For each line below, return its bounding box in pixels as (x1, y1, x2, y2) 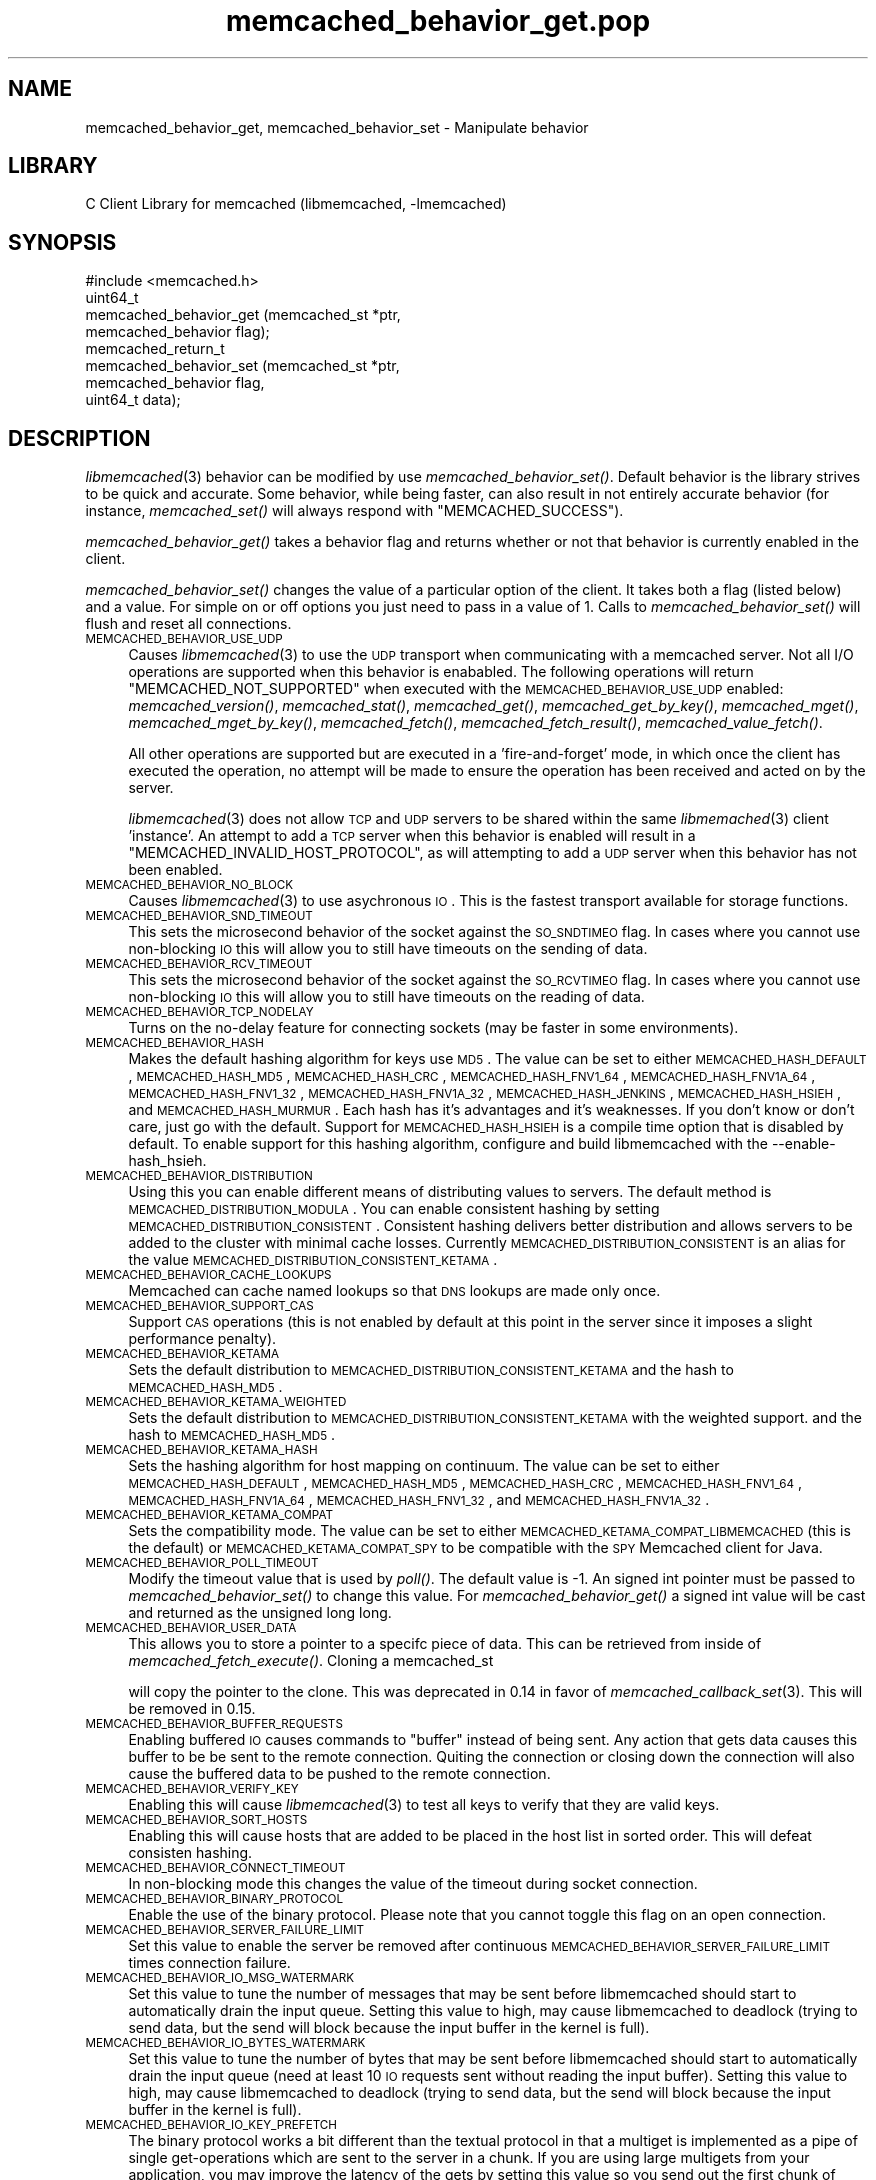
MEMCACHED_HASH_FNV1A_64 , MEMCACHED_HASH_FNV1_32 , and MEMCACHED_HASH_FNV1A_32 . (128, 1491, 710, 1509)
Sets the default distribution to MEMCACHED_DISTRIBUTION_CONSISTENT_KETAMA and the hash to (128, 1361, 734, 1379)
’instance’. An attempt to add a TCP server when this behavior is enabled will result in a (128, 827, 696, 845)
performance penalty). (128, 1330, 277, 1348)
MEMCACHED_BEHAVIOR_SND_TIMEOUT (85, 909, 313, 924)
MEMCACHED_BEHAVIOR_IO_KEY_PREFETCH (85, 2118, 338, 2133)
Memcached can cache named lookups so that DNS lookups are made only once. (128, 1282, 661, 1300)
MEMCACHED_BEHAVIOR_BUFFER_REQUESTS (85, 1717, 343, 1732)
